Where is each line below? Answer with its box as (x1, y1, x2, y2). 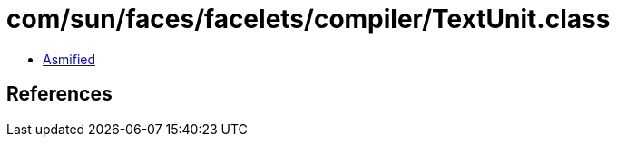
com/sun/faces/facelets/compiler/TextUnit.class (6, 4, 611, 34)
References (6, 82, 113, 106)
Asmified (43, 51, 96, 67)
